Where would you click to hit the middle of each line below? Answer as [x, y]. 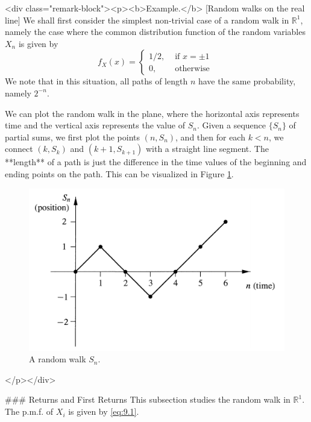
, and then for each [210, 137]
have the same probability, [247, 81]
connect [19, 149]
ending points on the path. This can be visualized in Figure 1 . [119, 173]
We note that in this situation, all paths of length [96, 81]
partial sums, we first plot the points [72, 137]
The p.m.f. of [29, 411]
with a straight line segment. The [207, 149]
